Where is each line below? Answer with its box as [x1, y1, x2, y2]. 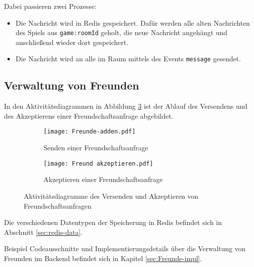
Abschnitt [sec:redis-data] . [4, 226, 83, 237]
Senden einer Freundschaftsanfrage [43, 142, 148, 153]
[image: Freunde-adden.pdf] [43, 128, 136, 135]
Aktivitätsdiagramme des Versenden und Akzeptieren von [24, 190, 199, 201]
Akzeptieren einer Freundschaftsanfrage [43, 174, 163, 184]
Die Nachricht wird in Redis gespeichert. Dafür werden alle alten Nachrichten [15, 17, 250, 28]
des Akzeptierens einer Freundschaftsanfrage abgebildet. [4, 110, 173, 121]
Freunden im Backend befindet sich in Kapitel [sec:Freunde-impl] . [4, 253, 202, 263]
